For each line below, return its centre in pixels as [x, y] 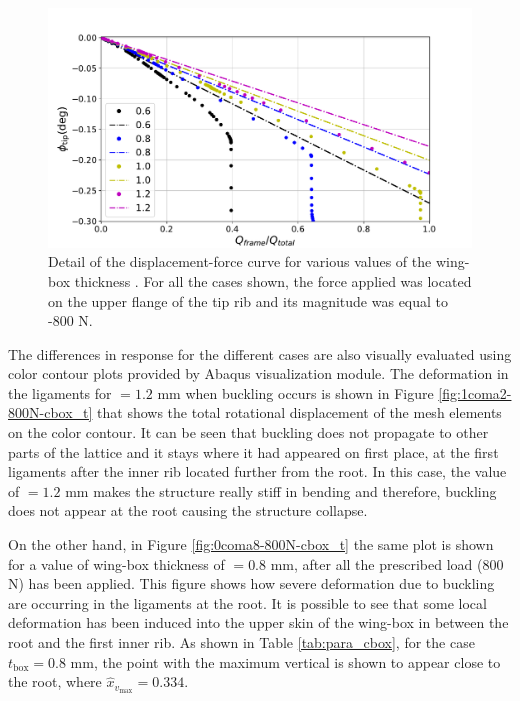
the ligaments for [60, 392]
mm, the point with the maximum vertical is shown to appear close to [285, 661]
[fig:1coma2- [475, 392]
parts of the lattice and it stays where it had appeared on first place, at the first [253, 451]
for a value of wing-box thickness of [116, 563]
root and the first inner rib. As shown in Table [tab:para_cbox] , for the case [241, 642]
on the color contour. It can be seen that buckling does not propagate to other [248, 432]
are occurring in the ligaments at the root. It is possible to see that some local [247, 602]
